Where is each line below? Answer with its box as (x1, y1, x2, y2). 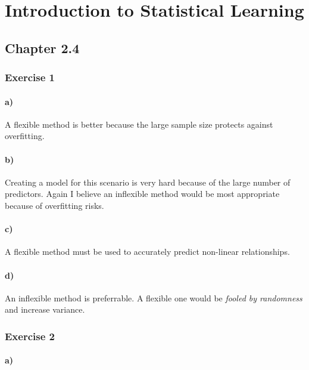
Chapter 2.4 (5, 38, 80, 57)
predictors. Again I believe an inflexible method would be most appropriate (5, 187, 280, 200)
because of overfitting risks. (5, 199, 104, 211)
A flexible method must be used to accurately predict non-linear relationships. (5, 245, 290, 258)
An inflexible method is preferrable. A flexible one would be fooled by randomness (5, 291, 302, 304)
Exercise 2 (5, 328, 55, 343)
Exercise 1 (5, 70, 55, 85)
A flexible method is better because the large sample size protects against (5, 118, 273, 130)
